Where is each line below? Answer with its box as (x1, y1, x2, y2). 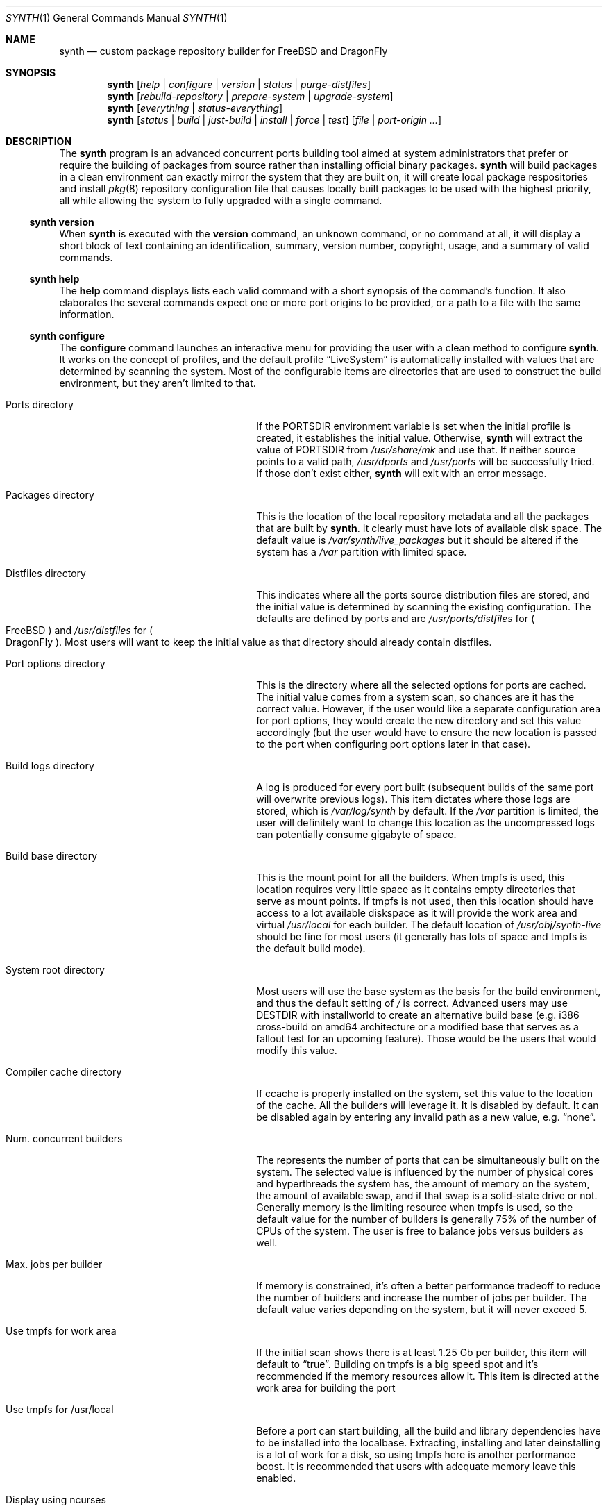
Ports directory (6, 399, 74, 410)
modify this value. (256, 1044, 337, 1056)
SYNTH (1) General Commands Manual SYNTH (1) (6, 12, 228, 24)
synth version (29, 216, 94, 228)
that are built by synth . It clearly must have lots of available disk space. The (256, 522, 602, 534)
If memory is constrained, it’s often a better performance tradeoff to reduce (256, 1280, 600, 1292)
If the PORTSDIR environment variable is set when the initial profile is (256, 420, 571, 432)
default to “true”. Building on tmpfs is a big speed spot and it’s (256, 1358, 539, 1370)
